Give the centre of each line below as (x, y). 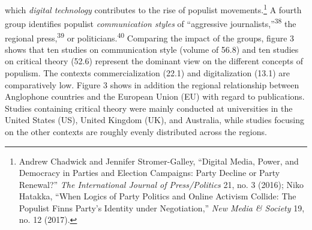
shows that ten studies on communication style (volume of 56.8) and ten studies (152, 49)
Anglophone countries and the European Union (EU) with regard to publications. (155, 96)
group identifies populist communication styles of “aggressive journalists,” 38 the (151, 23)
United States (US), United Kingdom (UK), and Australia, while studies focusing (155, 120)
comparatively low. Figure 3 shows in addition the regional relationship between (152, 84)
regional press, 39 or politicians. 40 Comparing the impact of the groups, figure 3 (150, 37)
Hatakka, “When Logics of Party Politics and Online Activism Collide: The (157, 196)
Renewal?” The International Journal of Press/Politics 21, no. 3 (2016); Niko (161, 184)
